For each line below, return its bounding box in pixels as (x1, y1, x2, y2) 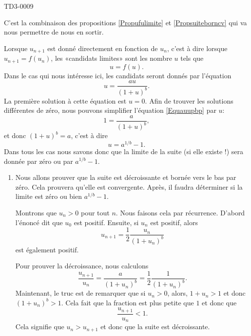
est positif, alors (150, 217, 198, 227)
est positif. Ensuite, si (74, 217, 139, 227)
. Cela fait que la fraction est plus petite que (61, 297, 194, 307)
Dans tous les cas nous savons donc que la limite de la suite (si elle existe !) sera (4, 146, 243, 156)
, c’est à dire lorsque (167, 43, 228, 53)
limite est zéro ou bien (15, 191, 82, 201)
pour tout (80, 207, 110, 217)
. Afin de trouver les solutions (145, 95, 233, 106)
